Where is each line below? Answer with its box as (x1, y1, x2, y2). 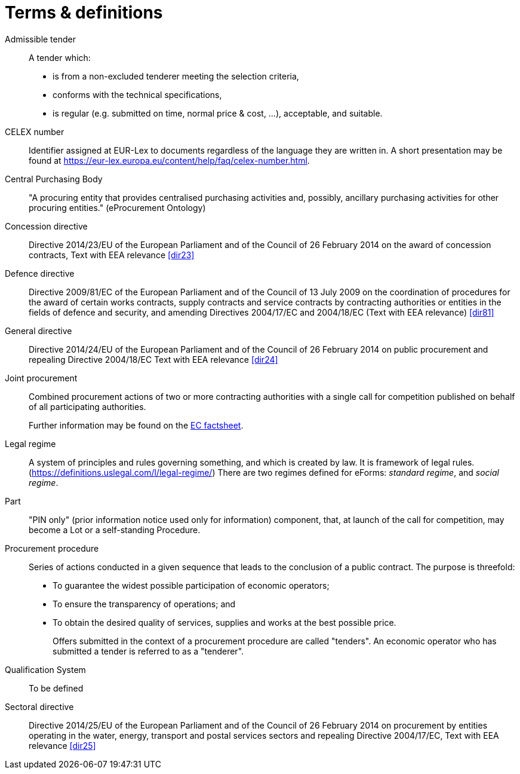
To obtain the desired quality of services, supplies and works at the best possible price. (53, 617, 396, 628)
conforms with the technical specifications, (53, 89, 222, 100)
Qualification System (5, 664, 86, 675)
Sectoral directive (5, 701, 74, 712)
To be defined (29, 683, 84, 693)
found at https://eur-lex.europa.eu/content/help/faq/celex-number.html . (29, 155, 310, 166)
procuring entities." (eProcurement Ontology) (29, 202, 206, 213)
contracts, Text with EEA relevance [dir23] (29, 249, 195, 260)
